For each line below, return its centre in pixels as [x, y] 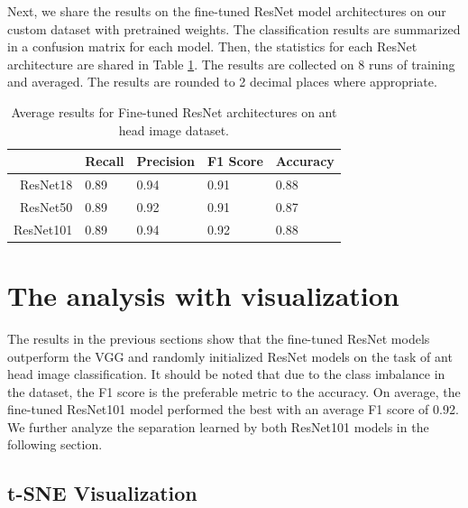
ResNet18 [46, 184]
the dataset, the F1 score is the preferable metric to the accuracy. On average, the [234, 391]
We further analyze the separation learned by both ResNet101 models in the [218, 426]
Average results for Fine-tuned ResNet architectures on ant [174, 111]
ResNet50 [46, 206]
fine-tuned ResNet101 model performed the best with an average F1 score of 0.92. [233, 409]
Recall [105, 161]
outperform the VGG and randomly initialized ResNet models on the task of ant [230, 356]
